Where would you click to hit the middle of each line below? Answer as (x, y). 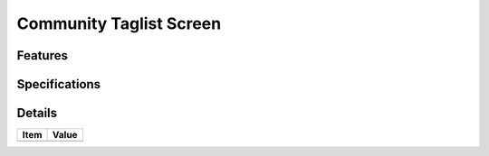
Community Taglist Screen (119, 23)
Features (42, 55)
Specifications (59, 84)
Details (37, 113)
